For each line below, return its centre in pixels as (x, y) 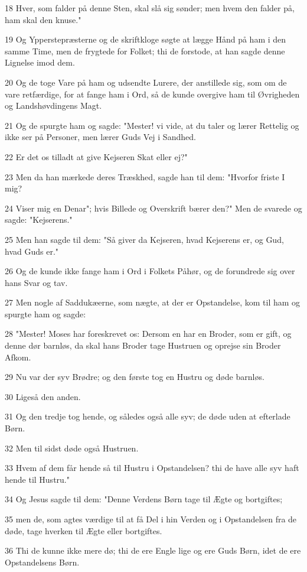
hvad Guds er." (32, 251)
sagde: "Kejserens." (39, 220)
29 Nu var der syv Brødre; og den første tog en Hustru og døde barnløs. (135, 377)
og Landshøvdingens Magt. (53, 105)
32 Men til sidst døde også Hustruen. (72, 448)
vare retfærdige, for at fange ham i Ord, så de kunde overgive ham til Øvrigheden (152, 94)
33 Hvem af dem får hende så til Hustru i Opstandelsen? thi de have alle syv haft (152, 468)
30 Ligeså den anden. (43, 396)
